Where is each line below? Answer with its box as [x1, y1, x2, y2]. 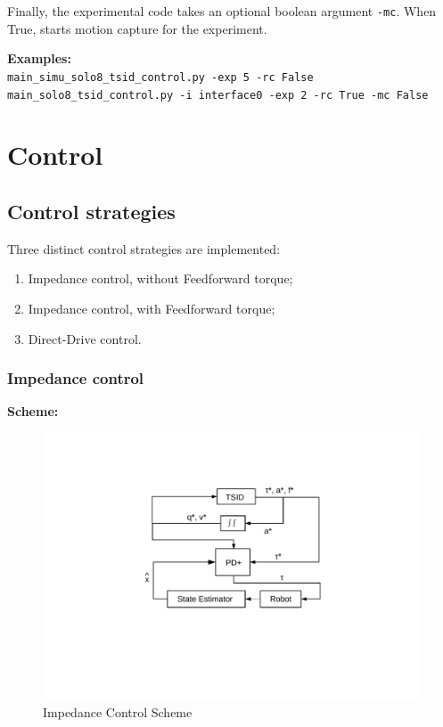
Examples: [7, 49, 71, 68]
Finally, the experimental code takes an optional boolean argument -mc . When [7, 2, 437, 20]
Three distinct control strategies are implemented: [7, 239, 281, 257]
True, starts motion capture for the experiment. [7, 19, 267, 37]
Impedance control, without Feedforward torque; [28, 269, 293, 288]
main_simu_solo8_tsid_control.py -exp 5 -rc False [7, 70, 314, 84]
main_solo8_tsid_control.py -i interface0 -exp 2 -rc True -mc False [7, 88, 429, 102]
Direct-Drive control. [28, 329, 142, 347]
